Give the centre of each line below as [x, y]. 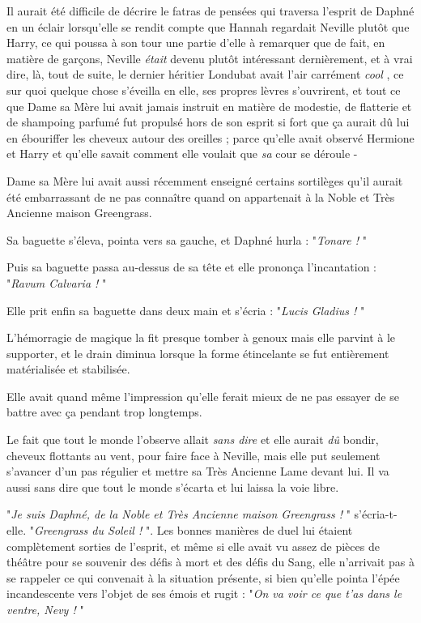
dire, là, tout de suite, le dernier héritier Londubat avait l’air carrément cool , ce [205, 74]
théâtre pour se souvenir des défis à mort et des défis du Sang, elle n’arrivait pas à [210, 562]
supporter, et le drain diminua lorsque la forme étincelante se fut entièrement [198, 353]
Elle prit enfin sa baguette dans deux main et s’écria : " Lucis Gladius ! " [186, 310]
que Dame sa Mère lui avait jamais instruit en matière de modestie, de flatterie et [209, 106]
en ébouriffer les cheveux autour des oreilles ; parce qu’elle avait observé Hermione [210, 137]
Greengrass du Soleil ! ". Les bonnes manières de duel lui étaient [193, 530]
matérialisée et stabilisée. [68, 369]
